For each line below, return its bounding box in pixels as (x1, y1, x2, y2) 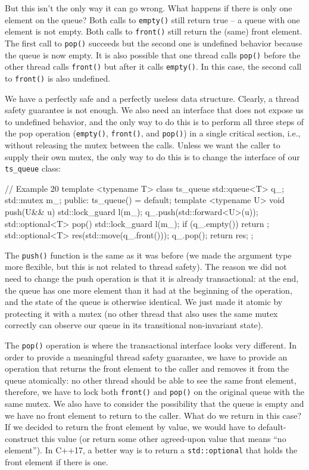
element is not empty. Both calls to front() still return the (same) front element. (5, 25, 302, 38)
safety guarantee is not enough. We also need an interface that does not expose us (5, 104, 304, 116)
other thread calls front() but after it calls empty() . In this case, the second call (5, 60, 302, 73)
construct (5, 432, 39, 444)
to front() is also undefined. (5, 71, 111, 84)
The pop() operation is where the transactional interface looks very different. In (5, 339, 297, 351)
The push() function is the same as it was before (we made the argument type (5, 248, 292, 261)
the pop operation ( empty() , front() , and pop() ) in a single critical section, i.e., (5, 127, 301, 139)
